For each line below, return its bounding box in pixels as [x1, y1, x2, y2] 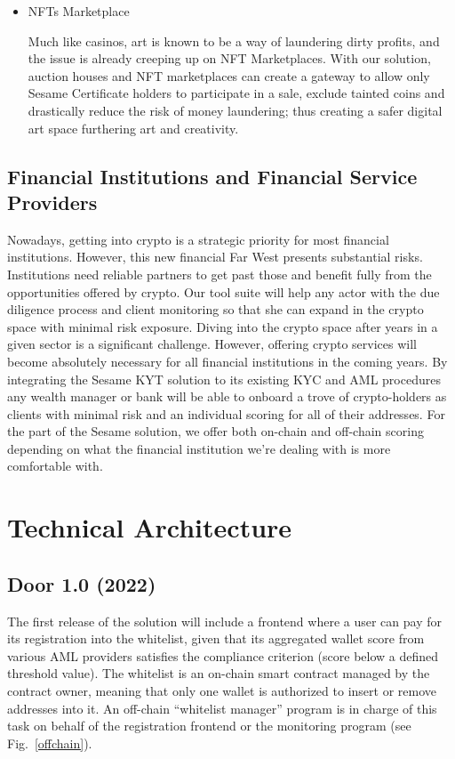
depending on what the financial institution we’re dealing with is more [7, 439, 391, 457]
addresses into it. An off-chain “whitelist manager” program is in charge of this [7, 698, 437, 717]
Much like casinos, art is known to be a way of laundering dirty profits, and [28, 31, 440, 50]
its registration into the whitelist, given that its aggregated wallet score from [7, 629, 425, 648]
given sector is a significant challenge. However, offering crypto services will [7, 335, 417, 353]
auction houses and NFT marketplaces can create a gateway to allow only [28, 66, 430, 85]
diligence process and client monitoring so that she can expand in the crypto [7, 300, 424, 319]
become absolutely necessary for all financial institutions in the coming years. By [7, 351, 448, 370]
